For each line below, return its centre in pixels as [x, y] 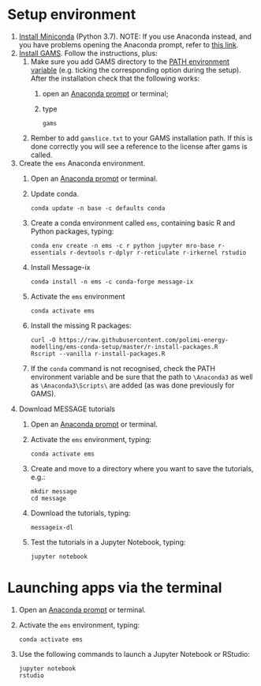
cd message [48, 498]
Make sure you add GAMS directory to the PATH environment [130, 62]
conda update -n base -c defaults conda [98, 208]
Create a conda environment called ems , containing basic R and [133, 223]
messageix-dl [52, 527]
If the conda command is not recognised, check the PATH [123, 368]
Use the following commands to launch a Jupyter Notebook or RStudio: [134, 654]
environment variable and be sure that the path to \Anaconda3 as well [142, 377]
